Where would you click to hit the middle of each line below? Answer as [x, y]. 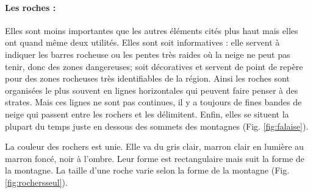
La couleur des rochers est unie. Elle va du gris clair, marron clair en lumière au [154, 146]
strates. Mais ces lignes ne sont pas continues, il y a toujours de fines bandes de [153, 102]
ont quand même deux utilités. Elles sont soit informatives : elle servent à [142, 42]
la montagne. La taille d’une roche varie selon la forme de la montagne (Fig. [147, 170]
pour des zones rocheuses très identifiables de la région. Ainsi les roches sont [147, 78]
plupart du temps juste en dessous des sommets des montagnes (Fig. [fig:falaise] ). [157, 126]
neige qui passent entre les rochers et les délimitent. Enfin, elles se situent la [147, 114]
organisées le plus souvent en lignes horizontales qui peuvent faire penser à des [152, 90]
